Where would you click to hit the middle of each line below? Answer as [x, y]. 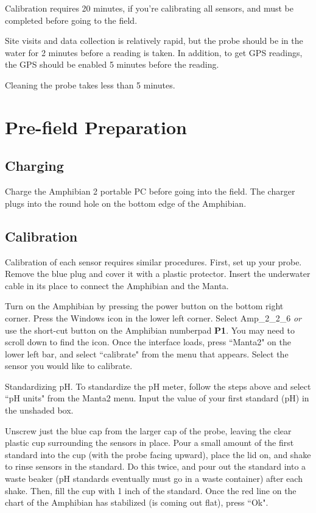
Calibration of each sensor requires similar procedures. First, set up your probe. [153, 261]
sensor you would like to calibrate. [69, 366]
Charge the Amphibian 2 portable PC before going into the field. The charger [150, 191]
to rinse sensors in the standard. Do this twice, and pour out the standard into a [156, 466]
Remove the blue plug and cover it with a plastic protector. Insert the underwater [158, 274]
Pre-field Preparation [96, 127]
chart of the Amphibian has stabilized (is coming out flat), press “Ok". [137, 502]
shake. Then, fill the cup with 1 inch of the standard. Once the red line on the [151, 490]
